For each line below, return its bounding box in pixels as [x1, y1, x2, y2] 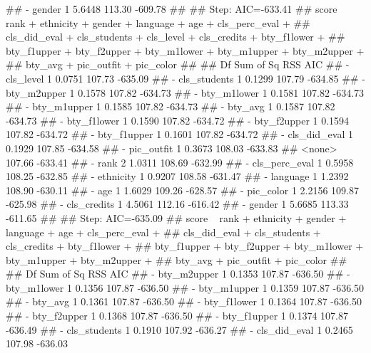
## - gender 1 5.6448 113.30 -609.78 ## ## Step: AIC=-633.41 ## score [6, 1, 337, 16]
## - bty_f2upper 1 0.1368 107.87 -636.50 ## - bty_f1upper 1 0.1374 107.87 [6, 308, 348, 323]
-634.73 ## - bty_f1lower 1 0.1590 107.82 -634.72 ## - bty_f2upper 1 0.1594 [6, 112, 350, 127]
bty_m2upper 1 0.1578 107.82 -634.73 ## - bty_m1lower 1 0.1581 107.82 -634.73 [6, 85, 365, 100]
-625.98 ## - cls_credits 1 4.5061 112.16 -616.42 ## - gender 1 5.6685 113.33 [6, 196, 349, 211]
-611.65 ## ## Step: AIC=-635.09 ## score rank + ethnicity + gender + [6, 210, 347, 225]
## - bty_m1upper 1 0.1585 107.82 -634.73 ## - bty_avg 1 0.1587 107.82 [6, 99, 335, 114]
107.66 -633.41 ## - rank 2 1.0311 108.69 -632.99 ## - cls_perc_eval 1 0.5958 [6, 154, 354, 169]
